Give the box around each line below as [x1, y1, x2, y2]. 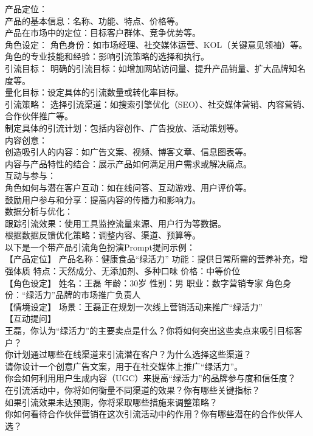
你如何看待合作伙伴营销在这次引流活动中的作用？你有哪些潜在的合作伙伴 [5, 407, 294, 420]
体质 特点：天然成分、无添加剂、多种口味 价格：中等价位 [13, 265, 241, 277]
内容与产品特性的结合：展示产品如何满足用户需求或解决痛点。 [5, 157, 252, 170]
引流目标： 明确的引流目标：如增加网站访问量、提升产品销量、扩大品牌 [5, 61, 289, 74]
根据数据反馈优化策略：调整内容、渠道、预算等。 [5, 229, 201, 241]
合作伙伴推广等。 [5, 109, 73, 122]
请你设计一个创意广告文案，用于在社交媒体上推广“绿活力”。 [5, 359, 243, 372]
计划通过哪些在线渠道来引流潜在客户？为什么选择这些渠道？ [13, 348, 252, 361]
